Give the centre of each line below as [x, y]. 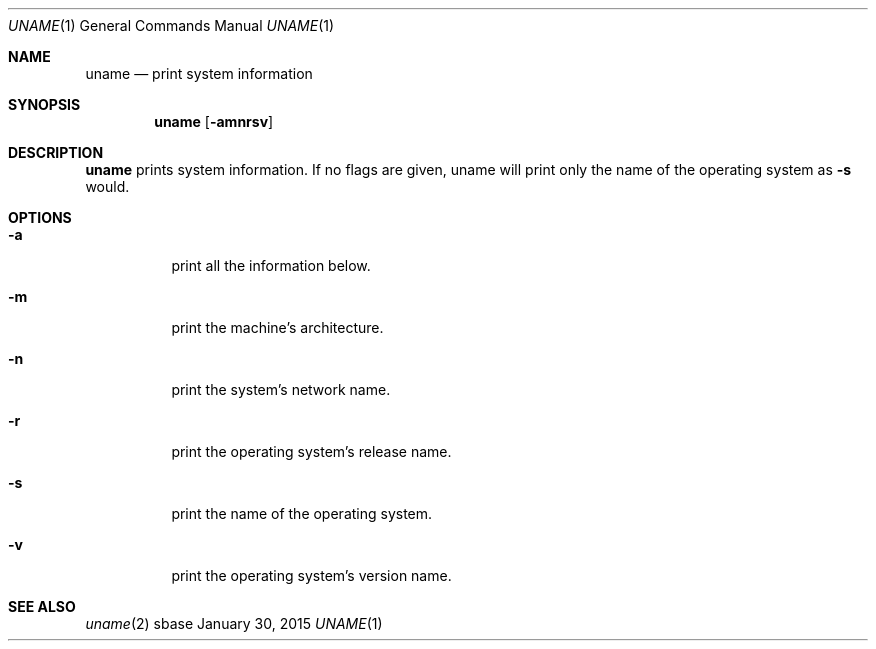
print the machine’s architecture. [277, 327]
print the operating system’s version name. [311, 575]
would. [107, 186]
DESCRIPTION [56, 152]
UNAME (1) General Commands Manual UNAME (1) [171, 25]
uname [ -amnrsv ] [214, 121]
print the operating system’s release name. [311, 451]
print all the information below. [271, 265]
